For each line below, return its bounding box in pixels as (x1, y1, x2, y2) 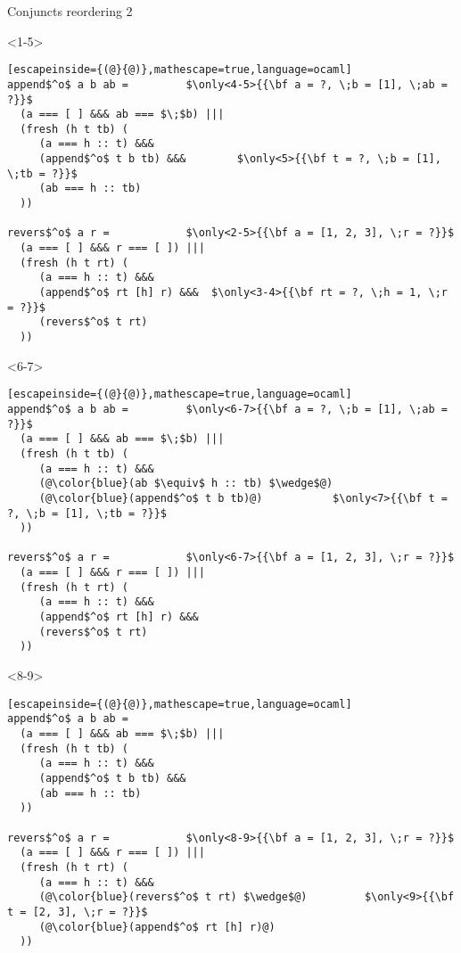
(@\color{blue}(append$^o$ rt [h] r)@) (38, 920, 276, 933)
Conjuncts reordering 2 (7, 2, 133, 20)
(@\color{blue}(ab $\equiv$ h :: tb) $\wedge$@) (38, 477, 333, 490)
